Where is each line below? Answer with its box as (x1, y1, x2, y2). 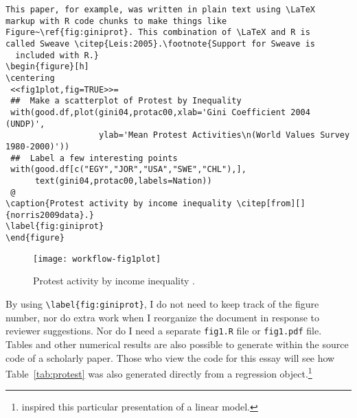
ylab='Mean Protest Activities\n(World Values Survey (99, 130, 350, 140)
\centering (5, 73, 55, 83)
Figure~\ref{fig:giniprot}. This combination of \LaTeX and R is (5, 27, 310, 38)
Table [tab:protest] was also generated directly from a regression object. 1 (5, 365, 312, 380)
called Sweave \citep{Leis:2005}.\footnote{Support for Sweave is (5, 38, 316, 49)
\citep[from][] (236, 199, 306, 209)
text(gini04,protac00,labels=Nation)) (34, 175, 212, 186)
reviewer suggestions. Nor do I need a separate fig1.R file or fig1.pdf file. (5, 323, 322, 338)
